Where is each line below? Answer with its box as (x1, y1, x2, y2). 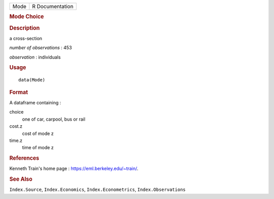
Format (9, 89, 28, 96)
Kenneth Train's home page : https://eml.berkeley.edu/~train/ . (9, 165, 139, 172)
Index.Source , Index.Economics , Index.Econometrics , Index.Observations (9, 186, 186, 193)
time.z (9, 137, 23, 144)
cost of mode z (22, 130, 54, 136)
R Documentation (32, 3, 74, 10)
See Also (9, 176, 32, 183)
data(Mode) (18, 77, 46, 83)
